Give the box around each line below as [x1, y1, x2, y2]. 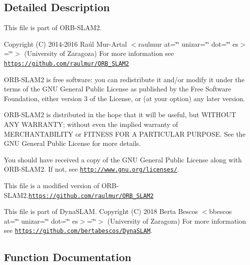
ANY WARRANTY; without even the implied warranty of [4, 119, 178, 129]
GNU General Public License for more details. [4, 138, 141, 148]
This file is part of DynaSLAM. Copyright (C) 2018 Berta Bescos [4, 206, 198, 216]
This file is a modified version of [4, 180, 100, 191]
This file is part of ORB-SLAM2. [4, 22, 102, 33]
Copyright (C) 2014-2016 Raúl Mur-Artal [4, 38, 127, 49]
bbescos [209, 206, 232, 216]
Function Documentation [4, 249, 132, 264]
